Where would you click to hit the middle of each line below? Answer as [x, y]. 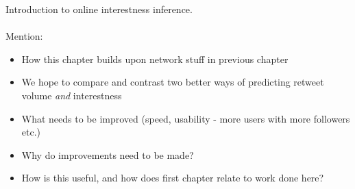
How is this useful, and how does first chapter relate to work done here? [173, 178]
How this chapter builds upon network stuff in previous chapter [155, 59]
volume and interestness [72, 95]
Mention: [24, 36]
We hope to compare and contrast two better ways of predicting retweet [173, 82]
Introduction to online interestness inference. [99, 9]
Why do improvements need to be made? [108, 154]
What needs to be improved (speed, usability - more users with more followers [186, 118]
